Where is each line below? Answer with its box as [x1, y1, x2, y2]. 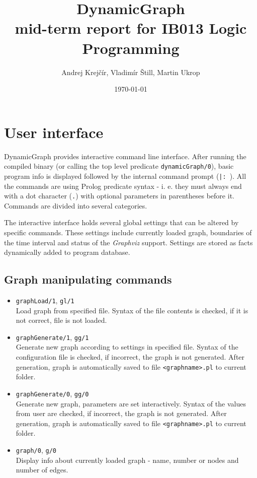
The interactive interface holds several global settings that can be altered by [4, 217, 239, 228]
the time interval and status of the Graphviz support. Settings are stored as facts [4, 237, 253, 247]
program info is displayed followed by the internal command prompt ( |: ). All [4, 170, 246, 181]
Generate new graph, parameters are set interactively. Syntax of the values [16, 398, 246, 408]
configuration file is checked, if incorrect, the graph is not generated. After [16, 352, 245, 362]
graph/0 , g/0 [16, 444, 56, 455]
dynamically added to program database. [4, 247, 130, 257]
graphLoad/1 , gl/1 [16, 295, 74, 305]
